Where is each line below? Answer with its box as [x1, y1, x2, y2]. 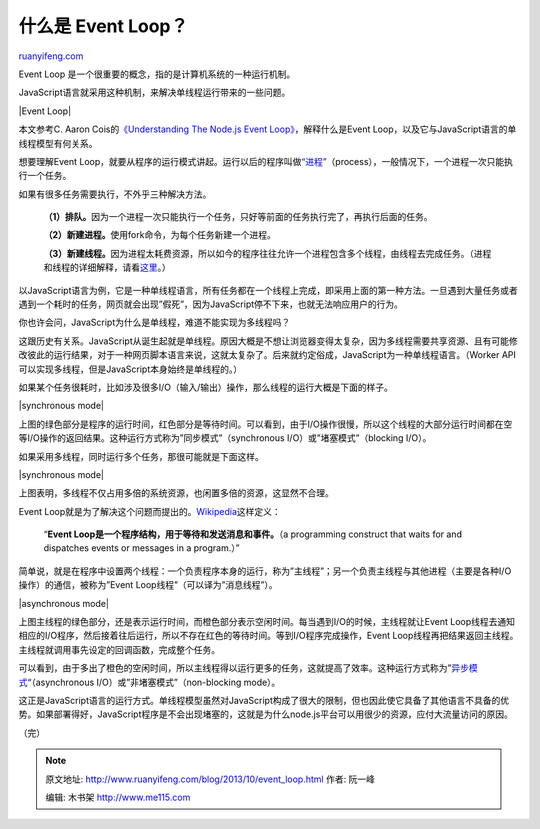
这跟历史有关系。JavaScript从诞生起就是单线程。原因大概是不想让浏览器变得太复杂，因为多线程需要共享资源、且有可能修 [18, 335, 519, 347]
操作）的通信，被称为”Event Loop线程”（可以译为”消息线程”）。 [18, 579, 278, 591]
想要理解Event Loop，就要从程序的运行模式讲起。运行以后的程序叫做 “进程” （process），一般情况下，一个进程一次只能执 [18, 155, 514, 167]
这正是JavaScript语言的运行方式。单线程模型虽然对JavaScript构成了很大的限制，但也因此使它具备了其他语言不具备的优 [18, 695, 510, 706]
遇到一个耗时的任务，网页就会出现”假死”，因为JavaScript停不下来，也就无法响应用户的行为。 [18, 298, 404, 310]
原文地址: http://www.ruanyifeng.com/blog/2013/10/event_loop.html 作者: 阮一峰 [45, 773, 375, 785]
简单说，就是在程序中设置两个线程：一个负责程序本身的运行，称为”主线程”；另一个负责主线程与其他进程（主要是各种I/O [18, 565, 512, 577]
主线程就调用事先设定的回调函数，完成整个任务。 [18, 643, 220, 655]
